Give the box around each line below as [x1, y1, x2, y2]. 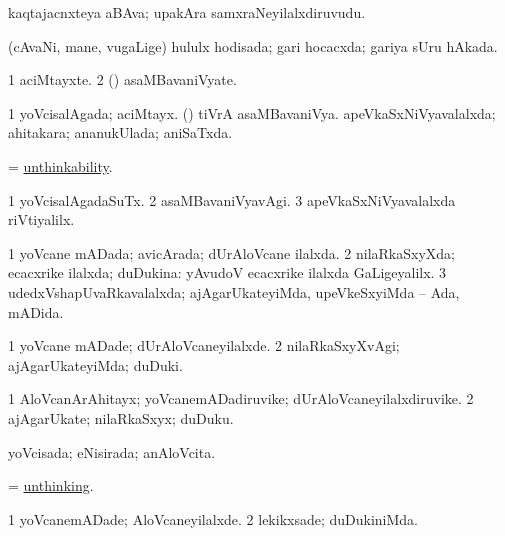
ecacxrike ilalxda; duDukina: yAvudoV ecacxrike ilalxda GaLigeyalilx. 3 [8, 262, 447, 283]
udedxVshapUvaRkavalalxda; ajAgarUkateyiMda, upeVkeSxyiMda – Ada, [8, 281, 460, 302]
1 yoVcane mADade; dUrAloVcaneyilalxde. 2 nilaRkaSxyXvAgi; [8, 335, 400, 356]
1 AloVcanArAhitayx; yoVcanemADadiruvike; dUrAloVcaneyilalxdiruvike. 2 [8, 388, 474, 409]
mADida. [8, 301, 64, 322]
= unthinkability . [8, 155, 113, 176]
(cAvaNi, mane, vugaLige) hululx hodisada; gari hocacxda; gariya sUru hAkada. [8, 35, 498, 56]
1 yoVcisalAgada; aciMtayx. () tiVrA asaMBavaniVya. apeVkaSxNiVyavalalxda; [8, 102, 496, 123]
